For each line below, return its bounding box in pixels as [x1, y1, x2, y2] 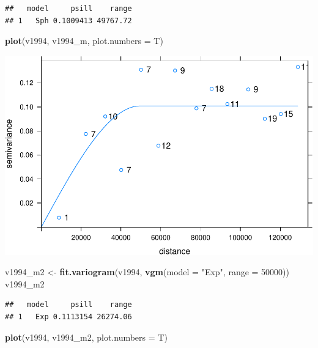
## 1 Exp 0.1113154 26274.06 [5, 312, 132, 321]
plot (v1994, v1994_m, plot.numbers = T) [5, 34, 163, 47]
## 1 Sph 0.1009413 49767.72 [5, 16, 132, 25]
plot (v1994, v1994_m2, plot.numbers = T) [5, 330, 168, 343]
